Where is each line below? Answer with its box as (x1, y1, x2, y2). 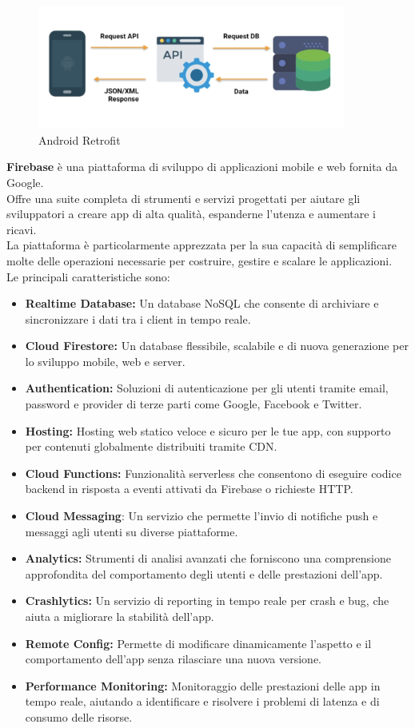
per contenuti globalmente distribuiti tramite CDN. (25, 438, 277, 455)
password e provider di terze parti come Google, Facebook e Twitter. (25, 396, 362, 412)
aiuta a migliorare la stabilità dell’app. (25, 608, 214, 624)
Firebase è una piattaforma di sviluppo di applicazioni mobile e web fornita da (6, 158, 398, 175)
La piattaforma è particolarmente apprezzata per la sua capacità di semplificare (6, 237, 397, 253)
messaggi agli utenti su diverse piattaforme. (25, 523, 238, 539)
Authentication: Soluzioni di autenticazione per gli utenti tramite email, (25, 380, 389, 396)
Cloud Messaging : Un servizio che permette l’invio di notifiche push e (25, 507, 378, 524)
